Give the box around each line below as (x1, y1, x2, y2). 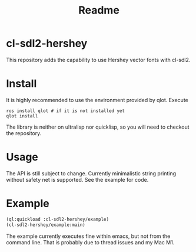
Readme (78, 4, 119, 17)
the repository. (6, 129, 42, 136)
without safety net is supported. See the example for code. (6, 176, 149, 183)
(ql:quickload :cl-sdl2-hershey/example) (6, 216, 109, 222)
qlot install (6, 113, 38, 119)
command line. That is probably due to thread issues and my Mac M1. (6, 238, 175, 246)
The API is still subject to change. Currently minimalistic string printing (6, 169, 177, 177)
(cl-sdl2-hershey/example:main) (6, 222, 85, 228)
